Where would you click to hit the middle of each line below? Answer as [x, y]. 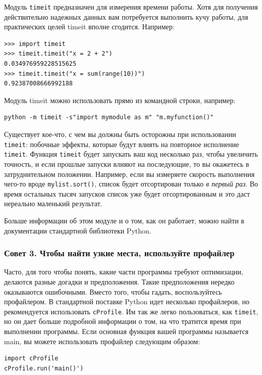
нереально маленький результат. [53, 203]
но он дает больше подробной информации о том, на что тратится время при [123, 321]
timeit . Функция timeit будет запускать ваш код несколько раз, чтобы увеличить [131, 154]
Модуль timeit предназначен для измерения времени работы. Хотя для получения [131, 7]
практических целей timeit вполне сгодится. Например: [89, 27]
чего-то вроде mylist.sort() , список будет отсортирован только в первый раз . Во [131, 184]
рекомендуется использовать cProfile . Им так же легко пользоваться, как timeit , [131, 311]
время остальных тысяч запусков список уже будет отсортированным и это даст [127, 193]
